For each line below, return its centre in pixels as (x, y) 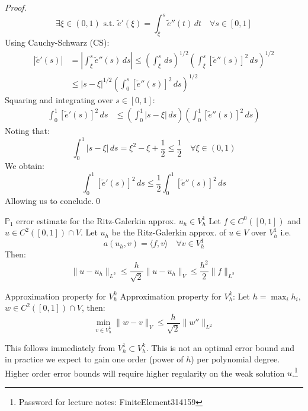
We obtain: (25, 166)
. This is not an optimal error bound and (220, 347)
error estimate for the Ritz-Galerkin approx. (96, 220)
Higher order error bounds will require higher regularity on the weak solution (145, 373)
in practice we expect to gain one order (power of (94, 359)
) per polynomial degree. (235, 359)
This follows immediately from (60, 347)
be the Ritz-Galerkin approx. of (169, 232)
